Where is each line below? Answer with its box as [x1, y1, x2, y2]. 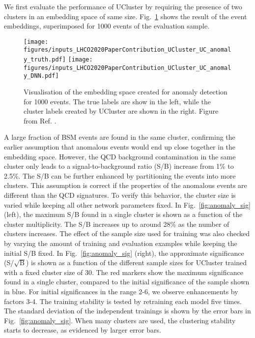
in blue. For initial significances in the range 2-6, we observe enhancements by [4, 286, 238, 296]
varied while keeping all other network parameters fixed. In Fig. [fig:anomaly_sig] [4, 199, 251, 210]
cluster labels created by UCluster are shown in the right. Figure [24, 106, 219, 116]
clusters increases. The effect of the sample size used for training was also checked [4, 228, 250, 239]
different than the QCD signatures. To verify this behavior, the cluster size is [4, 190, 236, 200]
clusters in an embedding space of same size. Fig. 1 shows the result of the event [4, 11, 247, 21]
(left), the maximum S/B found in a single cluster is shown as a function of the [4, 209, 243, 219]
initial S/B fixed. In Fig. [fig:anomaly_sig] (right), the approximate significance [4, 247, 244, 258]
